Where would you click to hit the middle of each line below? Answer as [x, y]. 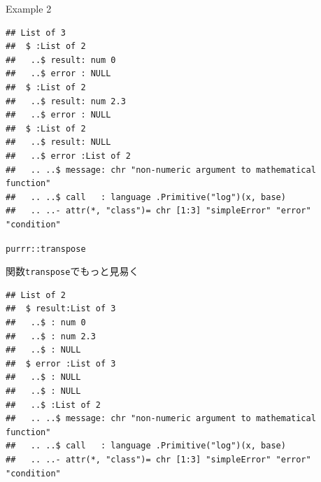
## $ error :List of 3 [61, 363]
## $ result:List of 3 [61, 309]
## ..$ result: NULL [58, 142]
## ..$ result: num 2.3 [66, 101]
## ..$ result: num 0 [61, 60]
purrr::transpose [46, 249]
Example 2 [29, 8]
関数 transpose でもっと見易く [72, 271]
